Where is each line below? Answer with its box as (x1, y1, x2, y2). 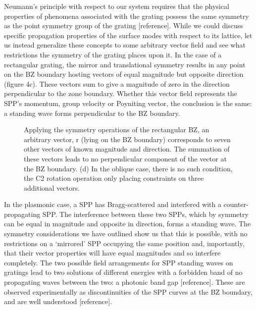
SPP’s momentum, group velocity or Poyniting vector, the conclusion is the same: (4, 98, 252, 108)
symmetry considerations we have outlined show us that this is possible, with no (4, 228, 248, 239)
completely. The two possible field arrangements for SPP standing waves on (4, 257, 233, 267)
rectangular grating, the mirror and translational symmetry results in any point (4, 59, 246, 69)
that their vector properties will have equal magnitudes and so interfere (4, 248, 221, 258)
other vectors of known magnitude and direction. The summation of (24, 144, 230, 154)
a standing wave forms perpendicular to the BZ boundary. (4, 107, 180, 118)
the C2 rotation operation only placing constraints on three (24, 173, 204, 183)
